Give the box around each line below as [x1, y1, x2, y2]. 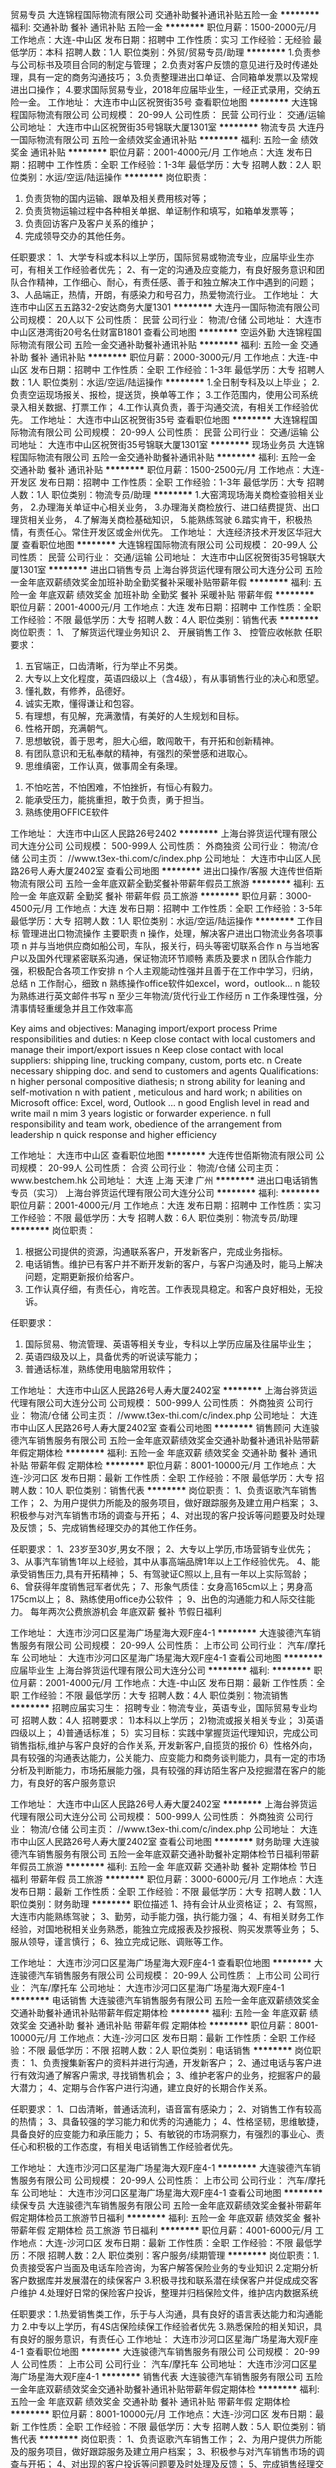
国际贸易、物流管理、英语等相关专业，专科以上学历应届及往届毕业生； [24, 1338, 315, 1350]
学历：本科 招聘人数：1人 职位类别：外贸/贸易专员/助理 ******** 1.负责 [18, 46, 312, 58]
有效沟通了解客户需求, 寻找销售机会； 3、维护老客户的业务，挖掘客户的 [18, 2069, 313, 2081]
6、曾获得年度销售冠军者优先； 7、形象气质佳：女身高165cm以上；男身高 [10, 1581, 313, 1592]
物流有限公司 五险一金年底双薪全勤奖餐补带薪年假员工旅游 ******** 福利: [10, 878, 314, 889]
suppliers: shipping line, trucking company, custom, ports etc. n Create [10, 1054, 303, 1066]
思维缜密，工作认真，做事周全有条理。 [24, 760, 183, 772]
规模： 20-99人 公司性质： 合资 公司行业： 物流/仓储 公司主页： [18, 1162, 282, 1173]
